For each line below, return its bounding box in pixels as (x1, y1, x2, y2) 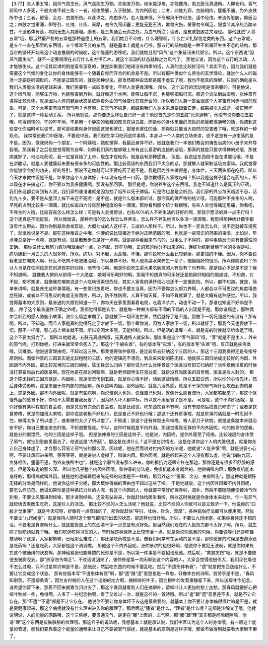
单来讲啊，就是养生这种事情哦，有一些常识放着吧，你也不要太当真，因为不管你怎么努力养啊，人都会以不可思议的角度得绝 (9, 286, 257, 291)
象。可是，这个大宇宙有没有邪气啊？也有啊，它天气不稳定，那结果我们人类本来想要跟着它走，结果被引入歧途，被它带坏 (9, 105, 253, 111)
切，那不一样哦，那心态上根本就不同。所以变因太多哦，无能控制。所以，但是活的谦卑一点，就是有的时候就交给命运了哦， (9, 327, 257, 333)
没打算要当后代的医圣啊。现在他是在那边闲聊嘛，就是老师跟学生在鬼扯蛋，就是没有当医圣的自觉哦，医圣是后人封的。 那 (9, 369, 254, 375)
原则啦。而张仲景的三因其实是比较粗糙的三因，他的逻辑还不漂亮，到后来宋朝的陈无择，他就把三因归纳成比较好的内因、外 (9, 355, 257, 361)
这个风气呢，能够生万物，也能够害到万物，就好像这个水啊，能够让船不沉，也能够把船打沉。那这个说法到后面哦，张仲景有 (9, 91, 257, 97)
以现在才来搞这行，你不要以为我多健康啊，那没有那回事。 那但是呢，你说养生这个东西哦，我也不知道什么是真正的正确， (9, 181, 254, 187)
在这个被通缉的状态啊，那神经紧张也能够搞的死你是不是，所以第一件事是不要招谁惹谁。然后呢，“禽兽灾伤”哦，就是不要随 (9, 549, 257, 556)
